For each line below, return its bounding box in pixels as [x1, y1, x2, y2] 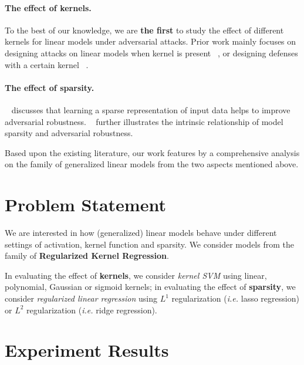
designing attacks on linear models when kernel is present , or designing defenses [5, 46, 298, 59]
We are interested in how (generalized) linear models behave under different [5, 227, 277, 239]
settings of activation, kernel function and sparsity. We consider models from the [5, 238, 294, 250]
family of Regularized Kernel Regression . [5, 249, 169, 262]
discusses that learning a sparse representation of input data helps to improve [11, 103, 291, 116]
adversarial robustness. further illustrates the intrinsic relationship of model [5, 115, 283, 127]
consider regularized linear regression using [5, 292, 157, 305]
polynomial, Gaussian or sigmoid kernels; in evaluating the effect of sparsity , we [5, 280, 296, 293]
